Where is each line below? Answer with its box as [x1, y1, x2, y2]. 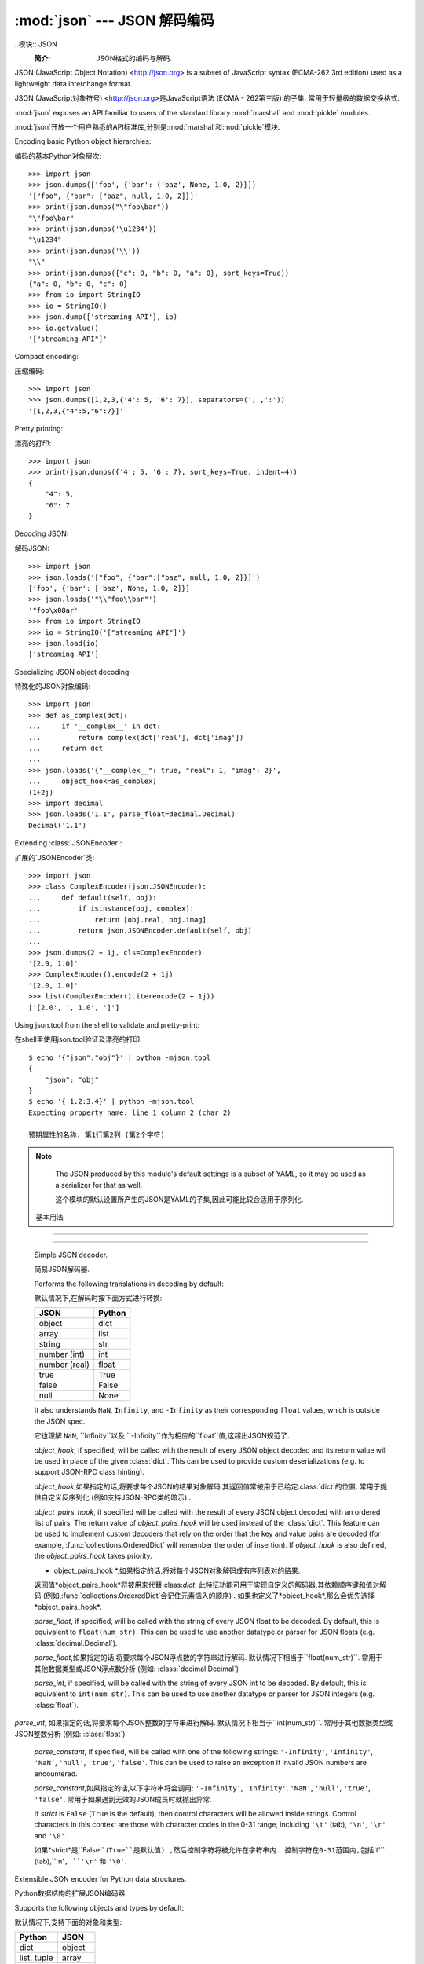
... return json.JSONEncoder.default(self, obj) [28, 925, 253, 935]
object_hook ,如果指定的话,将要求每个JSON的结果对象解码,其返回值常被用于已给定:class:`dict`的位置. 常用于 [34, 1482, 381, 1491]
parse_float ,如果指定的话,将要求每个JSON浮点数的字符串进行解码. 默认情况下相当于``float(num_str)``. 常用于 [34, 1653, 382, 1662]
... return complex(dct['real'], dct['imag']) [28, 733, 244, 742]
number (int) [38, 1349, 86, 1360]
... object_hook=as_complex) [28, 777, 157, 786]
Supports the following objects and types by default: [14, 1903, 185, 1912]
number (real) [38, 1359, 90, 1370]
